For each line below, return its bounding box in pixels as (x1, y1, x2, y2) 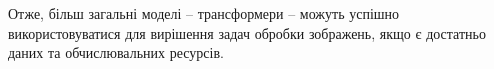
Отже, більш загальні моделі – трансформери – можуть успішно (8, 3, 400, 23)
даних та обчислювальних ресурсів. (8, 42, 224, 63)
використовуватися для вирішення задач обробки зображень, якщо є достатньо (8, 22, 486, 43)
